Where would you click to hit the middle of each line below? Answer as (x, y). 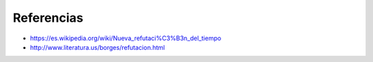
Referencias (48, 18)
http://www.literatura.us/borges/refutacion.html (97, 47)
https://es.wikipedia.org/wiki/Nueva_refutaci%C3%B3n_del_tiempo (126, 38)
